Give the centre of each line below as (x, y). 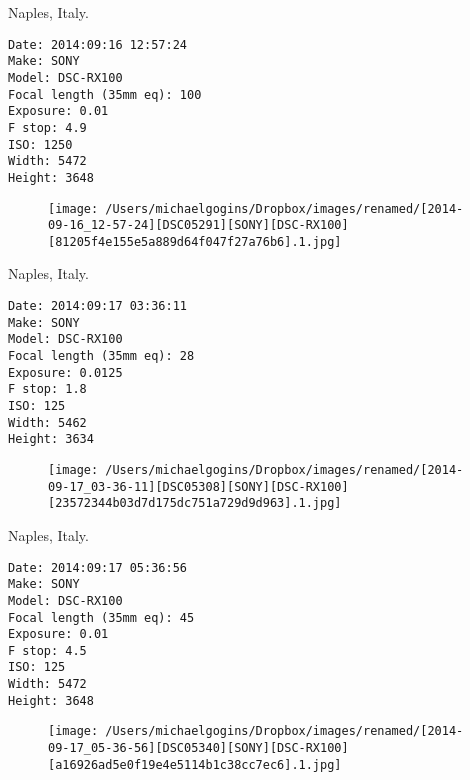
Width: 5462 (47, 422)
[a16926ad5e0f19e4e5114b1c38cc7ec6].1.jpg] (195, 764)
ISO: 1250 (40, 144)
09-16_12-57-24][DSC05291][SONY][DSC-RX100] (198, 225)
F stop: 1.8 (47, 389)
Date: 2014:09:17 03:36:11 (97, 306)
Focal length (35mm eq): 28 (101, 356)
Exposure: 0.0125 (65, 372)
